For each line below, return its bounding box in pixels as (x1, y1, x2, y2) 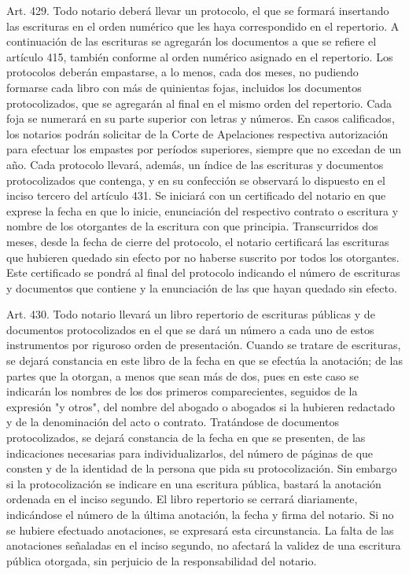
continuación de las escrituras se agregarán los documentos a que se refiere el (6, 33, 377, 50)
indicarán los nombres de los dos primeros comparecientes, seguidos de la (6, 383, 358, 399)
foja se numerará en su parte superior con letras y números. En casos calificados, (6, 110, 395, 127)
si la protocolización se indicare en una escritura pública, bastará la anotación (6, 475, 381, 491)
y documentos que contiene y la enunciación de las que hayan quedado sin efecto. (6, 279, 397, 296)
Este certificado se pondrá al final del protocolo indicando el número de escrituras (6, 264, 400, 281)
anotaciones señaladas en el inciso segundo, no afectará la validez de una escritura (6, 537, 401, 554)
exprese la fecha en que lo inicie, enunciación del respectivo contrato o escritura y (6, 202, 399, 219)
